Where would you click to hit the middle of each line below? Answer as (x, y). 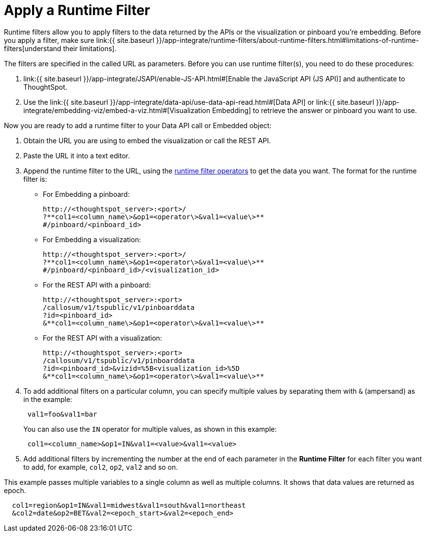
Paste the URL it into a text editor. (77, 155)
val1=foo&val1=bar (62, 414)
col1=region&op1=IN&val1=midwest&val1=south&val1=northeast (129, 505)
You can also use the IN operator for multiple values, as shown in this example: (150, 429)
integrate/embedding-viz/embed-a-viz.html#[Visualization (117, 110)
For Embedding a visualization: (92, 239)
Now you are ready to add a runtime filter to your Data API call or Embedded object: (138, 125)
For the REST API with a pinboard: (97, 285)
